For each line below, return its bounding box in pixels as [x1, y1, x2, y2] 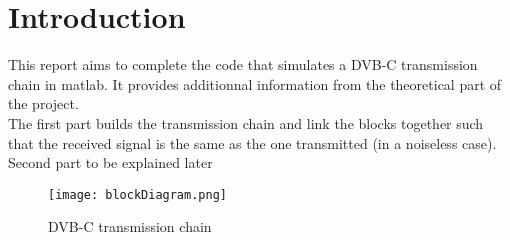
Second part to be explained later [8, 152, 213, 173]
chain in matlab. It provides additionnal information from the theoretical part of [8, 73, 502, 94]
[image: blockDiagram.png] [48, 187, 227, 202]
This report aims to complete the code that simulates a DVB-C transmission [8, 54, 478, 75]
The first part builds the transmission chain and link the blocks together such [8, 112, 484, 133]
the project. [8, 93, 79, 114]
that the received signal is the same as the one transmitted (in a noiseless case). [8, 132, 497, 153]
